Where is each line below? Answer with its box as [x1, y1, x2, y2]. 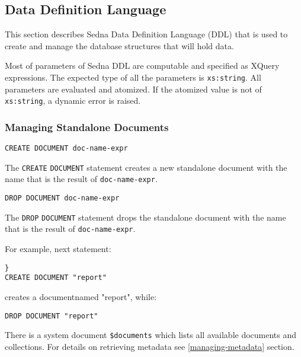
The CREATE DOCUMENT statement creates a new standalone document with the [5, 161, 287, 173]
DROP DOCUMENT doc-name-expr [5, 194, 120, 203]
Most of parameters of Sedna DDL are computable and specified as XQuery [5, 59, 280, 72]
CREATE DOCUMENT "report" [5, 273, 107, 282]
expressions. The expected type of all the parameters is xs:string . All [5, 71, 261, 83]
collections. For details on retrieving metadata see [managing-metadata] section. [5, 340, 294, 352]
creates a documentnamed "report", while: [5, 290, 157, 302]
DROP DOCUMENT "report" [5, 311, 98, 320]
